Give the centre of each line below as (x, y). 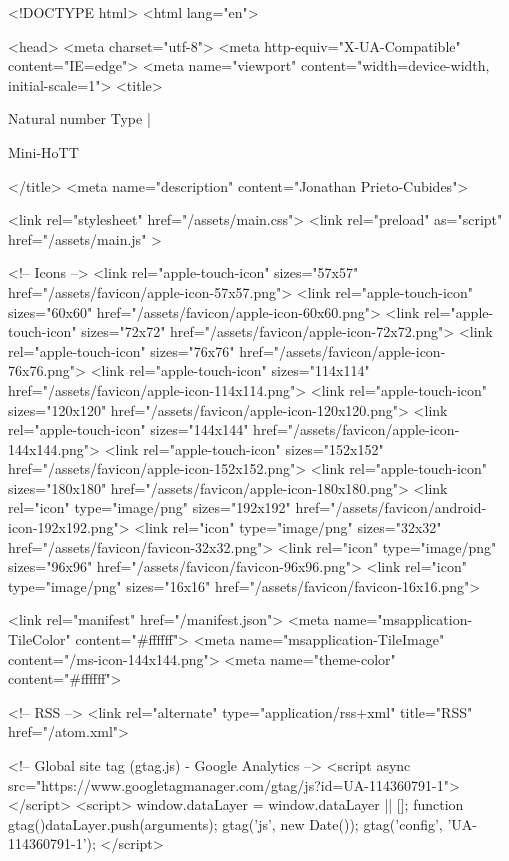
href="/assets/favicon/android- (391, 507)
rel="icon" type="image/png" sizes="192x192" (149, 507)
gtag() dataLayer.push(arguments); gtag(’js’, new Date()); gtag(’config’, (225, 823)
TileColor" (39, 639)
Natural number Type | (79, 118)
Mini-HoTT (43, 151)
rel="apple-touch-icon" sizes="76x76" (121, 350)
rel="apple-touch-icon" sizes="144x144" (128, 429)
